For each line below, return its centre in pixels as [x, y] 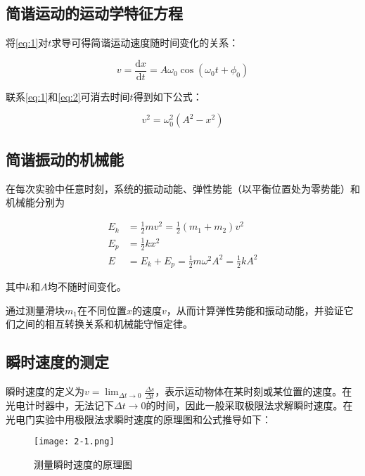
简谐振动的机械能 [65, 159]
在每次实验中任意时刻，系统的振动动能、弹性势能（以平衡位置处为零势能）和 [183, 188]
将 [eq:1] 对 [27, 43]
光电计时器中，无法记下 [60, 405]
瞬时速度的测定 [57, 362]
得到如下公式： [168, 96]
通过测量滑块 [35, 310]
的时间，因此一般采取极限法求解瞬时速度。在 [249, 405]
